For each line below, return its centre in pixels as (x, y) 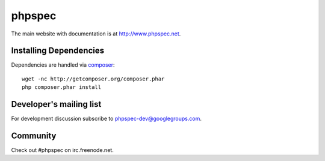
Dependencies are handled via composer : (63, 65)
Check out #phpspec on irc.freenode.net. (62, 150)
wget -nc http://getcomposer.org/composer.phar (93, 79)
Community (34, 135)
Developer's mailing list (56, 104)
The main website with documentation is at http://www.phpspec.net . (96, 34)
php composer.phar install (62, 87)
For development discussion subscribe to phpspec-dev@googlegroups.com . (106, 119)
